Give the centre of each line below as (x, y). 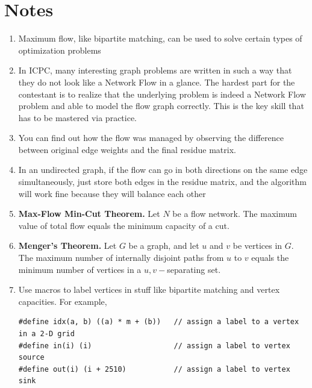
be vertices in (257, 246)
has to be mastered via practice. (78, 117)
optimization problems (60, 50)
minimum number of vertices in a (80, 269)
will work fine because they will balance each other (112, 193)
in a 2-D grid (46, 334)
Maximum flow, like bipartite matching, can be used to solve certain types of (160, 38)
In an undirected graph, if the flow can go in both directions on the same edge (163, 170)
